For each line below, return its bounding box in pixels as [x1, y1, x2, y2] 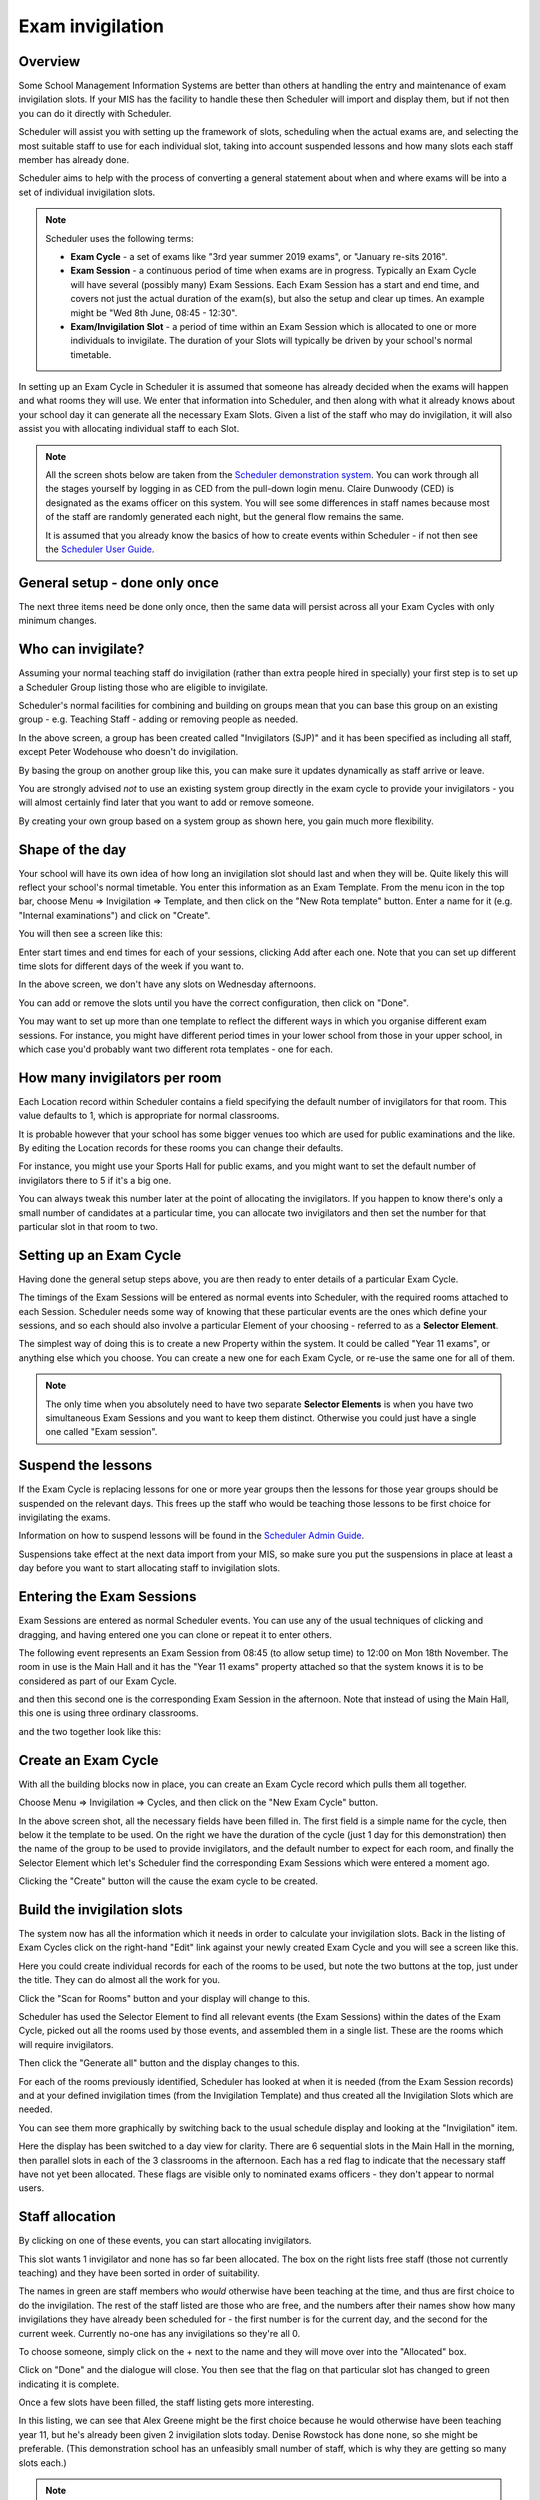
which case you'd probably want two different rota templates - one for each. [18, 1043, 334, 1055]
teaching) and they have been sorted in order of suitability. [18, 2266, 260, 2279]
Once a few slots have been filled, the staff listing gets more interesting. [18, 2396, 315, 2409]
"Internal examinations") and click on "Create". [18, 909, 211, 921]
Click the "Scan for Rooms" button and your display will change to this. [18, 1992, 310, 2004]
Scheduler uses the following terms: [45, 232, 194, 244]
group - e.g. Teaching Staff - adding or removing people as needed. [18, 713, 299, 725]
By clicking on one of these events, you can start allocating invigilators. [18, 2235, 312, 2247]
